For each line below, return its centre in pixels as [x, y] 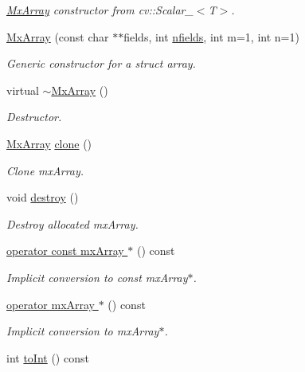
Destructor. [34, 117]
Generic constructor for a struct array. [101, 63]
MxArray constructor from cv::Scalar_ [100, 10]
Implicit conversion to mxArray [83, 331]
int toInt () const [48, 357]
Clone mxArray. [45, 170]
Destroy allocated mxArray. [72, 223]
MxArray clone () [49, 143]
